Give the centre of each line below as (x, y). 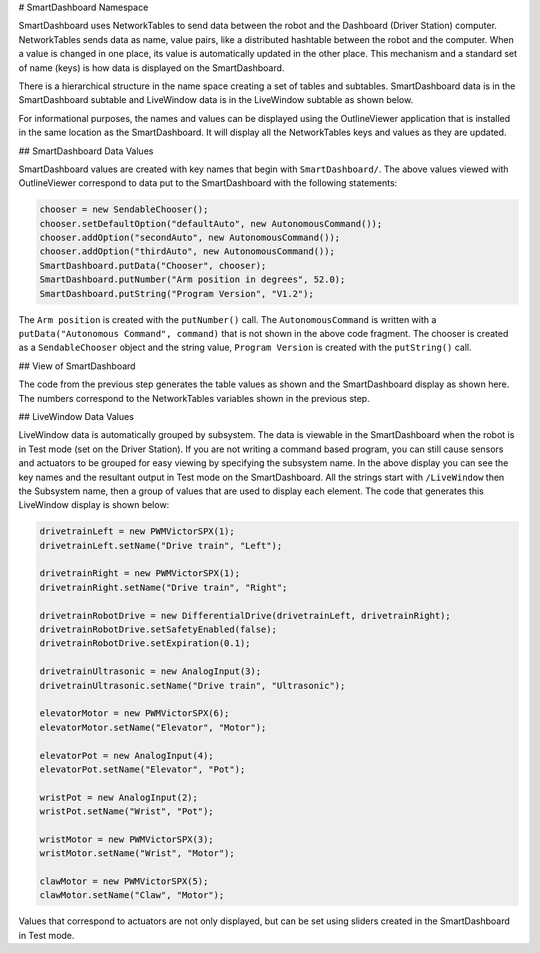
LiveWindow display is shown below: (94, 505)
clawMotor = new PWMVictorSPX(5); (124, 881)
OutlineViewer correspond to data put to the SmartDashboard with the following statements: (208, 183)
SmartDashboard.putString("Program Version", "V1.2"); (176, 293)
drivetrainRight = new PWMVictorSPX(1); (139, 573)
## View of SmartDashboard (77, 366)
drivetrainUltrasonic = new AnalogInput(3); (150, 671)
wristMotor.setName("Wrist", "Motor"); (137, 853)
